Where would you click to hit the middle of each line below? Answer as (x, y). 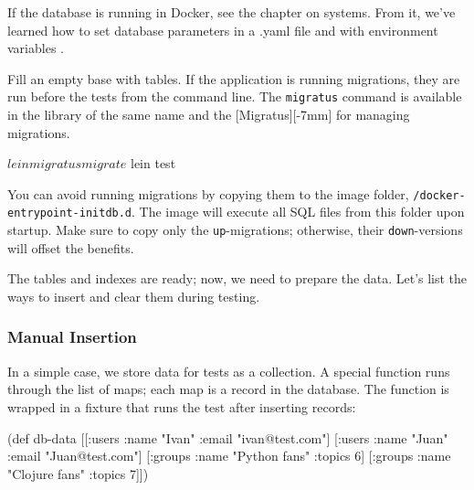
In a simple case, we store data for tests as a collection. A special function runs (229, 371)
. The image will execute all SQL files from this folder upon (298, 212)
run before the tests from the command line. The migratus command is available (235, 96)
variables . (36, 48)
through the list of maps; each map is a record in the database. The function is (228, 389)
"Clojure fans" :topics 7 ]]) (78, 473)
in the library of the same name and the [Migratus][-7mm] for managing (209, 115)
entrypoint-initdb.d (70, 213)
